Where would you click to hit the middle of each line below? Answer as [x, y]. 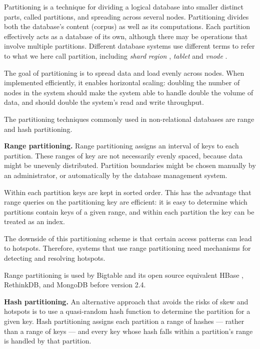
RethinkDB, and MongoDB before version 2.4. [75, 285]
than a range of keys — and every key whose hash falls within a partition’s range [128, 331]
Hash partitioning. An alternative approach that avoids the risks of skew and [126, 301]
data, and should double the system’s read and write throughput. [104, 102]
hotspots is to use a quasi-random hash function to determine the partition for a [127, 311]
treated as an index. [34, 221]
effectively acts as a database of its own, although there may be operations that [126, 36]
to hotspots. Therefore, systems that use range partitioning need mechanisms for [127, 248]
